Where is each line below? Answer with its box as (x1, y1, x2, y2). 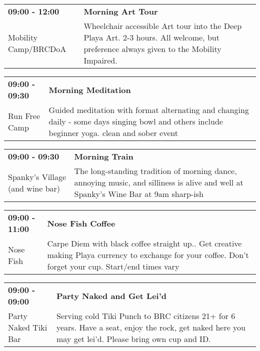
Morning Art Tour (83, 5, 158, 17)
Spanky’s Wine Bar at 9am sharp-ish (74, 188, 203, 199)
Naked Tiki (8, 321, 47, 333)
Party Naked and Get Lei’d (56, 289, 167, 301)
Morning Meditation (48, 83, 131, 95)
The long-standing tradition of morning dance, (74, 165, 237, 176)
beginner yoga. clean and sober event (48, 127, 178, 138)
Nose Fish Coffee (47, 217, 115, 229)
